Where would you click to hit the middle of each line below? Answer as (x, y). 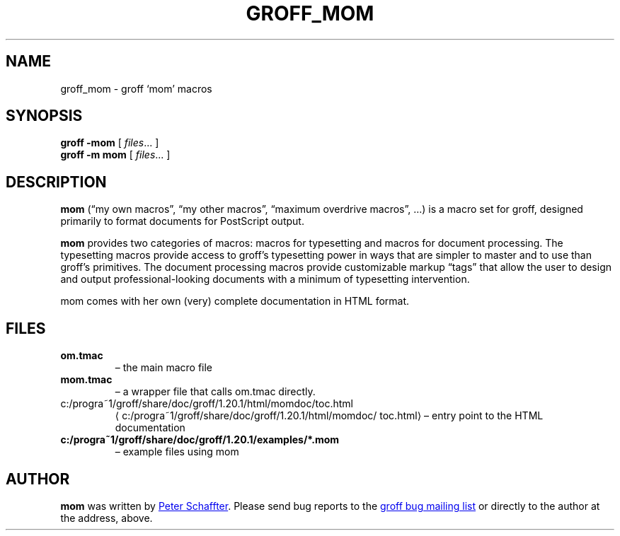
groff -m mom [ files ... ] (115, 155)
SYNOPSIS (44, 116)
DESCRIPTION (56, 182)
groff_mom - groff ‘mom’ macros (136, 88)
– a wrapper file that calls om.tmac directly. (215, 392)
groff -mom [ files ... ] (110, 143)
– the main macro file (164, 368)
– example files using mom (177, 452)
